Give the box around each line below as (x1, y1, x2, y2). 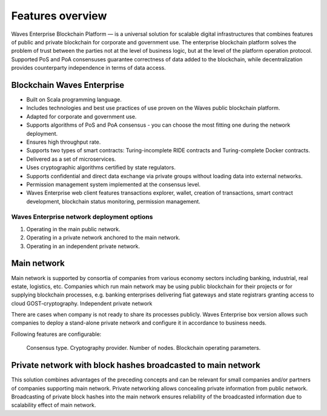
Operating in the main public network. (26, 225, 121, 233)
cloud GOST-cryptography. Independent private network (11, 300, 153, 307)
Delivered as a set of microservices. (26, 155, 116, 163)
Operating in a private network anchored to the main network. (26, 234, 181, 241)
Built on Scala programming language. (26, 96, 122, 103)
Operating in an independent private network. (26, 243, 140, 250)
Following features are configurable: (11, 330, 102, 338)
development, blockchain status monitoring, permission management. (26, 198, 201, 205)
